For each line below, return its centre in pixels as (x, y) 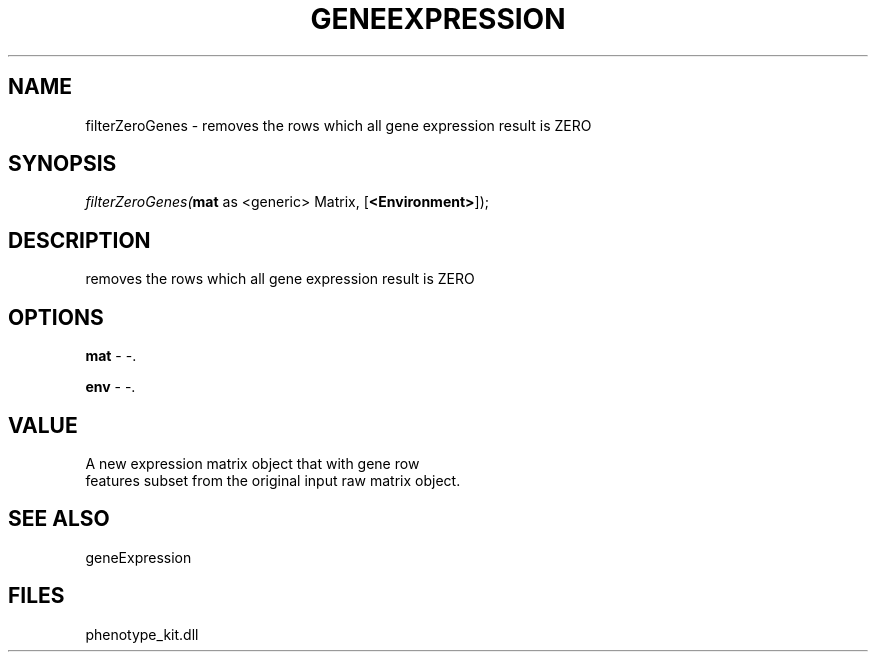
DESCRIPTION (79, 240)
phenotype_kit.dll (142, 634)
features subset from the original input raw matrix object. (273, 480)
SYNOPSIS (62, 164)
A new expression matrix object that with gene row (252, 463)
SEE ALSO (59, 519)
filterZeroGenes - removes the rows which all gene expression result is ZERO (338, 125)
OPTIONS (56, 317)
